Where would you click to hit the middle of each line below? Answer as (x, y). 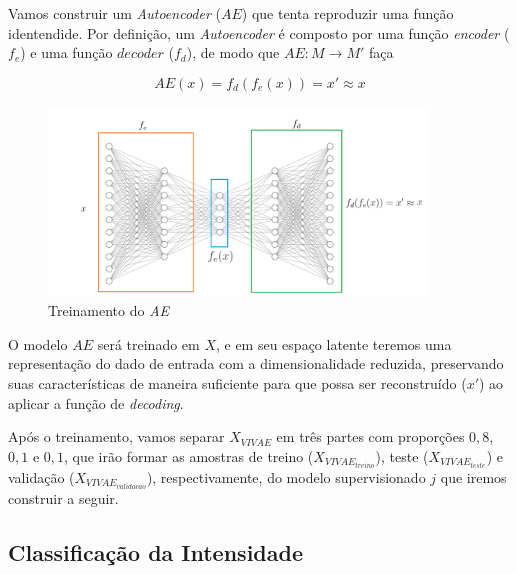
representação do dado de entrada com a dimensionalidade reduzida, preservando (256, 363)
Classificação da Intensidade (155, 551)
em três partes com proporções (370, 436)
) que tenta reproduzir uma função (347, 13)
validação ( (41, 476)
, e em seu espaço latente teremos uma (333, 343)
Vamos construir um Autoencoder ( (114, 13)
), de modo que (233, 52)
